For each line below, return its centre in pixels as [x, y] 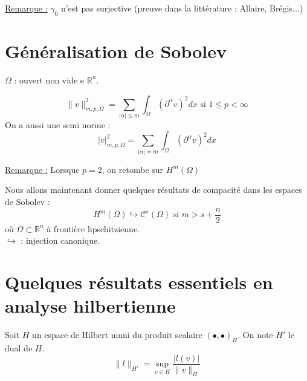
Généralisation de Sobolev [116, 50]
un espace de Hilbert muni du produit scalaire [117, 335]
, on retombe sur [133, 169]
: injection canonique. [60, 240]
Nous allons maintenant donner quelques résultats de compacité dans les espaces [153, 190]
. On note [255, 335]
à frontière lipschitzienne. [93, 228]
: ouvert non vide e [49, 80]
